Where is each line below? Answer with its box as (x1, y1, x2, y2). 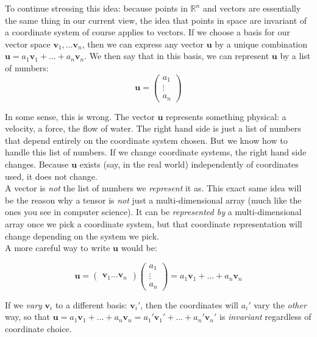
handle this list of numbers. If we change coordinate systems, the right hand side (5, 146, 307, 158)
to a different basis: (55, 298, 127, 311)
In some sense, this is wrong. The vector (5, 110, 155, 122)
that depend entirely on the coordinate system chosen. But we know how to (5, 133, 288, 146)
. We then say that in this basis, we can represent (84, 49, 269, 62)
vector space (5, 37, 51, 50)
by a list (280, 49, 311, 62)
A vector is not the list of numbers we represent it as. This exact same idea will (5, 182, 302, 194)
